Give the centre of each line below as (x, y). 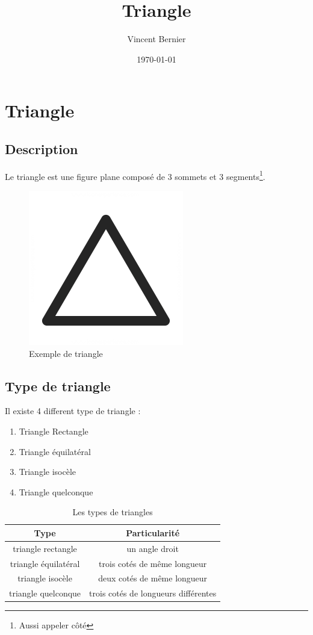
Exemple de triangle (66, 353)
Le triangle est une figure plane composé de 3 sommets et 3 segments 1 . (135, 175)
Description (42, 148)
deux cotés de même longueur (153, 578)
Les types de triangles (113, 512)
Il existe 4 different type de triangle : (73, 411)
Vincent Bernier (156, 39)
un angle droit (153, 548)
